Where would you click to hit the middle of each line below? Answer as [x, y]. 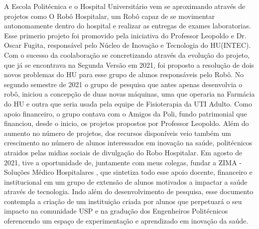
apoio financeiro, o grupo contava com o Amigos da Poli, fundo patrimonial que [126, 113]
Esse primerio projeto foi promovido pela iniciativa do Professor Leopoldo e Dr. [125, 35]
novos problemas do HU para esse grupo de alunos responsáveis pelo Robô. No [124, 74]
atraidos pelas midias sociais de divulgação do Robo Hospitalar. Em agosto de [123, 152]
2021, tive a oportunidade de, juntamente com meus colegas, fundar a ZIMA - [123, 162]
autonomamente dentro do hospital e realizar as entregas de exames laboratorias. [128, 26]
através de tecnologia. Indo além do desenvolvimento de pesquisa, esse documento [129, 191]
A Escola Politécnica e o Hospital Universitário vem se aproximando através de [125, 6]
